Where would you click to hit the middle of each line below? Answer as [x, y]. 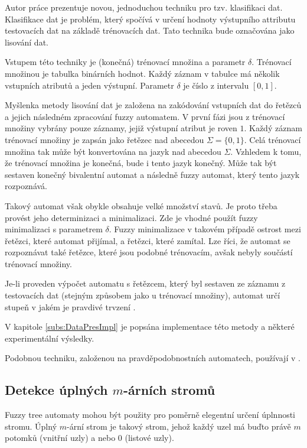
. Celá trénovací [272, 139]
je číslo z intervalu [216, 85]
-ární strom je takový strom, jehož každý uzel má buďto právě [179, 426]
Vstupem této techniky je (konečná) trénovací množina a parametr [125, 62]
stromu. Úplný [31, 426]
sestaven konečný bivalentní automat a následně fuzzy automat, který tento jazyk [152, 174]
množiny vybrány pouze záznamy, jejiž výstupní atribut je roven [121, 128]
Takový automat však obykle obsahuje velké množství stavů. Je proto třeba [141, 205]
